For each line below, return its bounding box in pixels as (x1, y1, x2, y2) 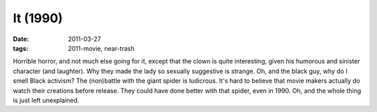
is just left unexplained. (13, 96, 80, 104)
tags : (13, 44, 29, 52)
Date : (13, 35, 29, 43)
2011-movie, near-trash (68, 44, 135, 52)
